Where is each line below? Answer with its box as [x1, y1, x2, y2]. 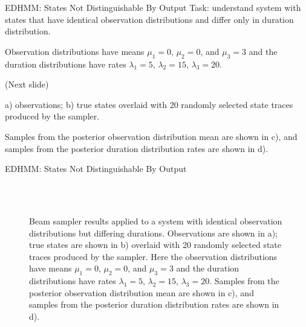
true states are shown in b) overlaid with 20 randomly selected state [29, 238, 282, 251]
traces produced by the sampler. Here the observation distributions [29, 250, 278, 262]
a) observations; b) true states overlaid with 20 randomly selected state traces [5, 98, 293, 110]
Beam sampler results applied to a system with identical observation [29, 214, 282, 227]
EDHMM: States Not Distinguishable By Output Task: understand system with [5, 1, 301, 13]
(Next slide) [5, 78, 49, 90]
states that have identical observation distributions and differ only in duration [5, 13, 294, 25]
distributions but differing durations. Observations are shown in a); [29, 226, 278, 239]
